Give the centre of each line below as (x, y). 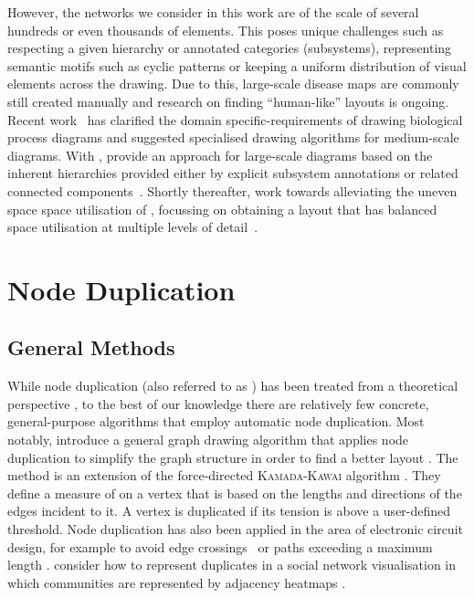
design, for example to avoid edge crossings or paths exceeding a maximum (220, 546)
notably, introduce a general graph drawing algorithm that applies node (208, 440)
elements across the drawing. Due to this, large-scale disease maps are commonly (233, 84)
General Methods (91, 347)
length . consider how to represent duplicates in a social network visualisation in (232, 565)
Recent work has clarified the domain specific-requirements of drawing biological (235, 119)
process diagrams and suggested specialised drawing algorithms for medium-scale (233, 137)
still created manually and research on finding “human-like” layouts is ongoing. (228, 101)
